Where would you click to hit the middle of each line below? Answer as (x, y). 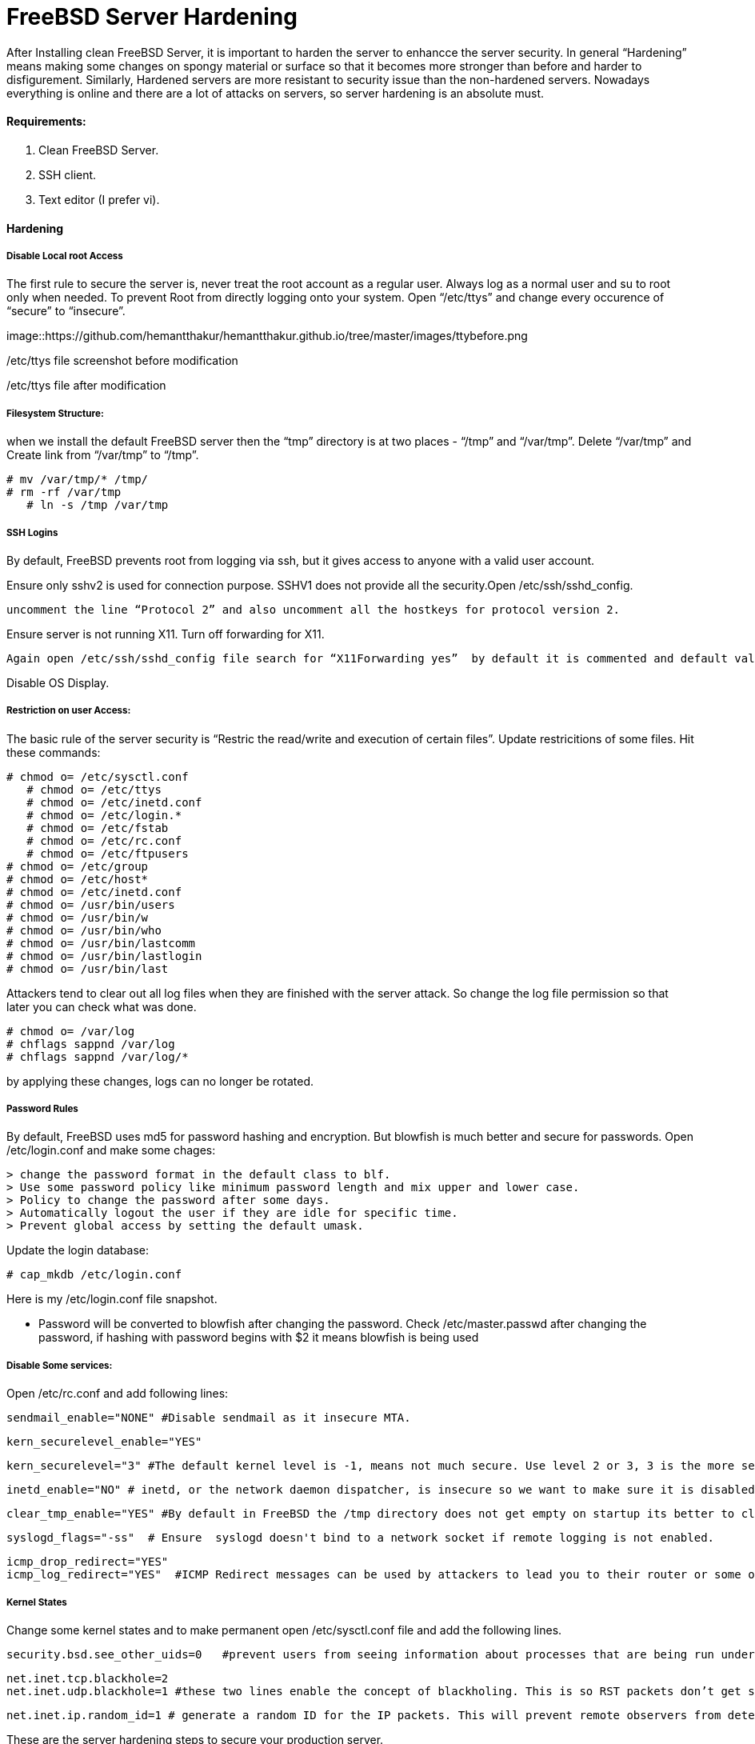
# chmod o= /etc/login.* (104, 815)
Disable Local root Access (65, 256)
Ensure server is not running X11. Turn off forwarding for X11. (166, 634)
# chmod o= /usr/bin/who (84, 930)
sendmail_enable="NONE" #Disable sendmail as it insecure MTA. (209, 1418)
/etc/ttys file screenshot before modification (122, 361)
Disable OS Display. (58, 682)
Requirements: (46, 122)
